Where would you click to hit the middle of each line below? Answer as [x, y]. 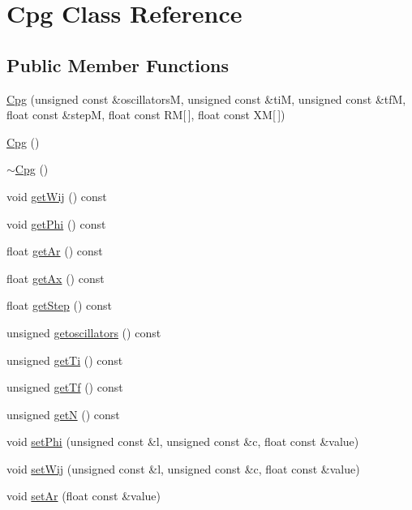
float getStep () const [59, 305]
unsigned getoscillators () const [84, 332]
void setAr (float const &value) [84, 496]
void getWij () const [57, 196]
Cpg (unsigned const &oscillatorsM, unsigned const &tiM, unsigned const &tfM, [206, 99]
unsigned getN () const [63, 414]
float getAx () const [56, 278]
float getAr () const [55, 251]
